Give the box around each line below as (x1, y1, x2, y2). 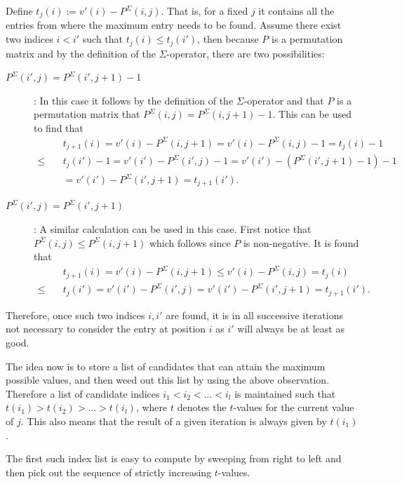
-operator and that (243, 93, 324, 107)
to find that (34, 120, 83, 135)
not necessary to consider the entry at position (6, 321, 206, 336)
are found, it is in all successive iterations (166, 307, 343, 322)
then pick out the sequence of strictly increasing (6, 464, 212, 479)
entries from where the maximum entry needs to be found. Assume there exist (6, 18, 342, 32)
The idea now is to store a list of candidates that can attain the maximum (6, 358, 326, 373)
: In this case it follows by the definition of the (34, 93, 234, 107)
